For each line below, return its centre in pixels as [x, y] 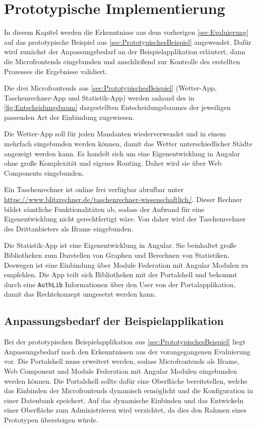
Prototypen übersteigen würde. [51, 419]
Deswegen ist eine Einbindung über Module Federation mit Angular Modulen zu [126, 265]
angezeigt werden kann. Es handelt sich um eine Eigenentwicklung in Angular [122, 153]
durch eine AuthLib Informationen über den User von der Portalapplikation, [120, 284]
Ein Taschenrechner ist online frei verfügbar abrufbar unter [94, 189]
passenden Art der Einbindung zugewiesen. [69, 117]
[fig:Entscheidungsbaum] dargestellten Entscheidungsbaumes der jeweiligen [117, 107]
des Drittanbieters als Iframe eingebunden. [69, 228]
